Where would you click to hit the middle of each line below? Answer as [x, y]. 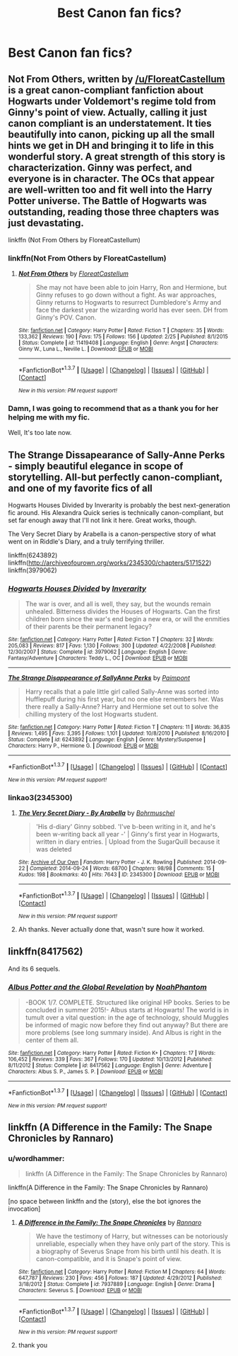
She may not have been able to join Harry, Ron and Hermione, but [131, 288]
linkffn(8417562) [46, 952]
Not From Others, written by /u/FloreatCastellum [117, 79]
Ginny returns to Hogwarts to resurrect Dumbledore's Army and [129, 303]
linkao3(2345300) [40, 797]
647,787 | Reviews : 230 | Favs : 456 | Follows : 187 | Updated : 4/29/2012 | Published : [120, 1278]
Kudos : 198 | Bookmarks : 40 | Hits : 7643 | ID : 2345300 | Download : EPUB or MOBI [119, 875]
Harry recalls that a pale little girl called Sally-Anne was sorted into [122, 691]
